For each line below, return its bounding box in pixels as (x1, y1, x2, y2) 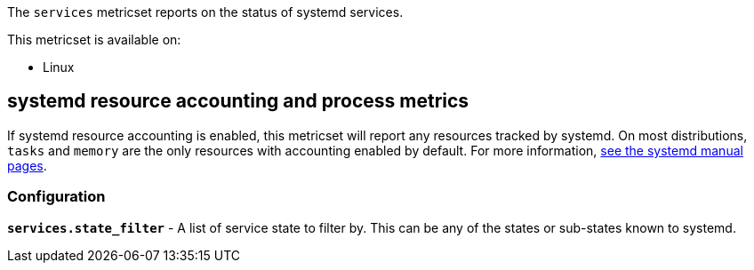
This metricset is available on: (7, 32, 181, 47)
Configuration (7, 187, 106, 206)
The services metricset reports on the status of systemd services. (7, 4, 404, 20)
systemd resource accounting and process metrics (7, 90, 469, 113)
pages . (7, 157, 47, 173)
